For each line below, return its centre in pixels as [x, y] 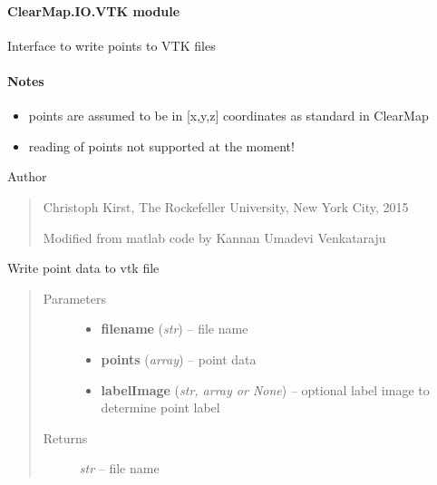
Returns [65, 437]
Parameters [74, 298]
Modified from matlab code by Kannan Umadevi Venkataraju [214, 237]
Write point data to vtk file [83, 268]
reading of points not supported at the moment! [161, 145]
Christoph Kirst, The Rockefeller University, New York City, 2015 [226, 206]
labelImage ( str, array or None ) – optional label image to [265, 389]
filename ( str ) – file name [175, 329]
